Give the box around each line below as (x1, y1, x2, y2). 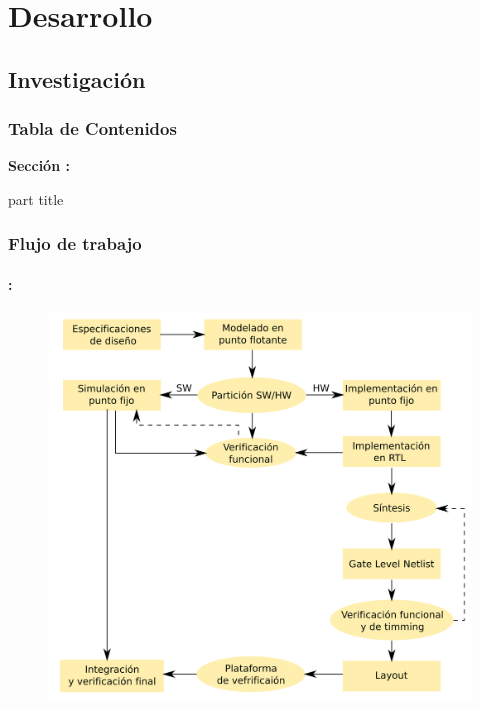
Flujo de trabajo (8, 231, 142, 256)
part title (8, 188, 64, 209)
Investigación (8, 63, 146, 94)
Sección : (8, 155, 70, 176)
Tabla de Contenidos (8, 116, 177, 141)
